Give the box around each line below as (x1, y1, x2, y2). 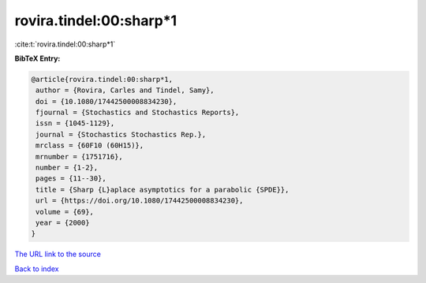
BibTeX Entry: (14, 54, 61, 63)
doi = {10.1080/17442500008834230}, (35, 97, 177, 106)
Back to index (14, 264, 59, 274)
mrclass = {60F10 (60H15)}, (35, 141, 144, 150)
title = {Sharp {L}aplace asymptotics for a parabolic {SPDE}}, (35, 185, 290, 194)
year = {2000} (35, 218, 90, 227)
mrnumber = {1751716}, (35, 152, 124, 161)
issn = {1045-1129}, (35, 119, 115, 128)
